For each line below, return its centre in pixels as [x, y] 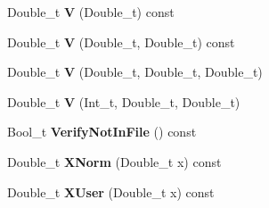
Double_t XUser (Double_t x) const [111, 191]
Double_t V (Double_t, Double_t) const [121, 42]
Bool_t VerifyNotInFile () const [102, 132]
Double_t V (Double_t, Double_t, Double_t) [135, 72]
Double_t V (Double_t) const [91, 12]
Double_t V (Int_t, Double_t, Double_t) [124, 101]
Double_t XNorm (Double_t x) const [114, 161]
